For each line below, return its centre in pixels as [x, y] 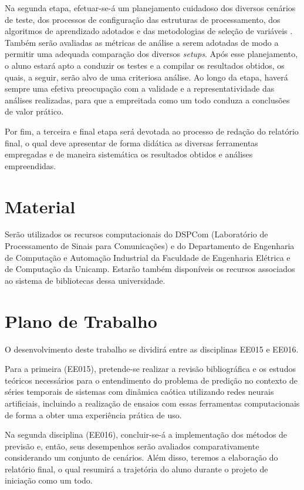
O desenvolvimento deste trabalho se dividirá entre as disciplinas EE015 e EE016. [152, 349]
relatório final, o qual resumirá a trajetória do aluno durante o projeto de [136, 469]
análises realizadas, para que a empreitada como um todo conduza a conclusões [147, 100]
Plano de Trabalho [81, 320]
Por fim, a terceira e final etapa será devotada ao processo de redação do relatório [152, 131]
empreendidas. [31, 165]
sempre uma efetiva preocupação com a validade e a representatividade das [140, 88]
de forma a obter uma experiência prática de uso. [93, 415]
